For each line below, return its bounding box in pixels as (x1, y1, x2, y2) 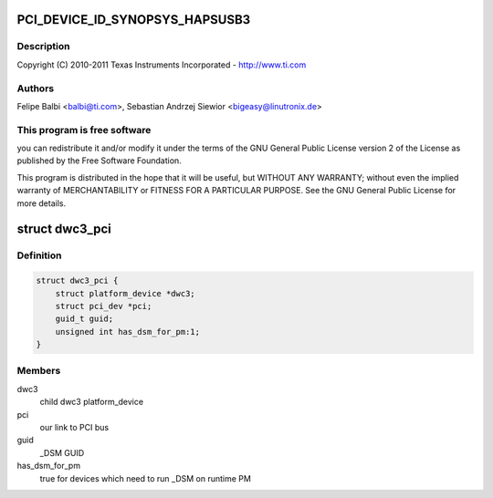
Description (16, 40, 70, 53)
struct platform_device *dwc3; (55, 288, 195, 298)
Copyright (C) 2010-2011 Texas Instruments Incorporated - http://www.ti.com (16, 59, 307, 70)
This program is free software (16, 123, 152, 136)
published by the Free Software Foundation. (16, 155, 182, 166)
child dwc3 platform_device (39, 397, 144, 408)
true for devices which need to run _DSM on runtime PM (39, 472, 251, 483)
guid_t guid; (55, 314, 114, 324)
